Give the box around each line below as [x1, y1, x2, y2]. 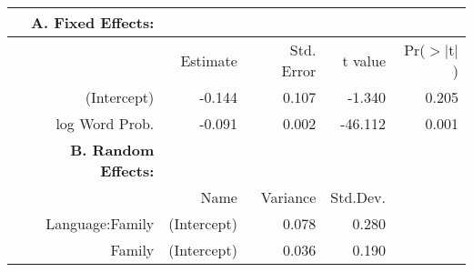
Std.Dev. [330, 186, 387, 207]
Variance [260, 186, 317, 207]
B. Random [70, 139, 155, 160]
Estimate [180, 49, 237, 71]
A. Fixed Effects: [31, 12, 155, 33]
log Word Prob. [55, 113, 155, 134]
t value [342, 49, 387, 71]
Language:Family [45, 213, 155, 234]
